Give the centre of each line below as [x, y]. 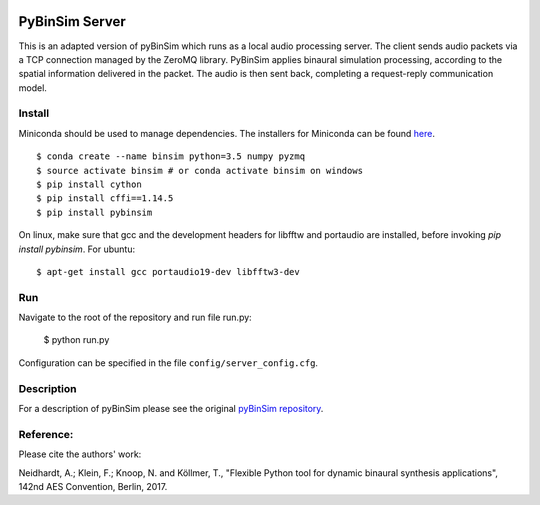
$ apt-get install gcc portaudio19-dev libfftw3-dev [168, 271]
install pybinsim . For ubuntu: [76, 249]
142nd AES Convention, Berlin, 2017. [93, 486]
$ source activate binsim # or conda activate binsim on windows [200, 170]
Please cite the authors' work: [80, 454]
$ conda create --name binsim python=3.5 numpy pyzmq [170, 156]
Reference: [46, 434]
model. [32, 87]
